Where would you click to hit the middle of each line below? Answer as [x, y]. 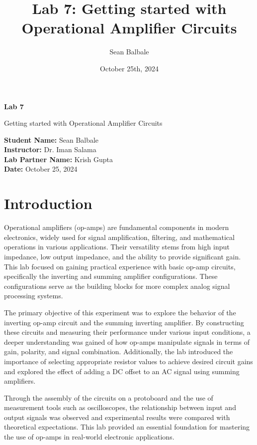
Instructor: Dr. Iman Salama [50, 149]
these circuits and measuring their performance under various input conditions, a [127, 332]
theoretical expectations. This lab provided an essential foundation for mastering [127, 427]
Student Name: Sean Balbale [51, 139]
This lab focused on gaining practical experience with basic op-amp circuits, [120, 266]
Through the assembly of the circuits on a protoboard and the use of [109, 397]
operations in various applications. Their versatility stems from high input [117, 247]
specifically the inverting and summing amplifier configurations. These [111, 276]
